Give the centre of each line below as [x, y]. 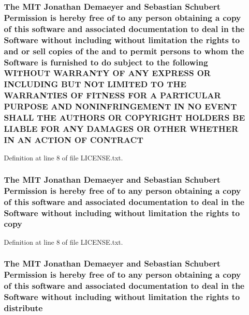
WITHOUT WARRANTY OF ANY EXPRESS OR [107, 73]
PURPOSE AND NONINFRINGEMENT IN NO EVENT [120, 106]
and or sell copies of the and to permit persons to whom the [124, 51]
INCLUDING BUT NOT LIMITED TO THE [95, 84]
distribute [23, 307]
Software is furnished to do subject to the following [106, 62]
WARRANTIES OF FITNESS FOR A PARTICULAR [112, 95]
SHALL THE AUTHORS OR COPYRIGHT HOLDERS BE [124, 118]
